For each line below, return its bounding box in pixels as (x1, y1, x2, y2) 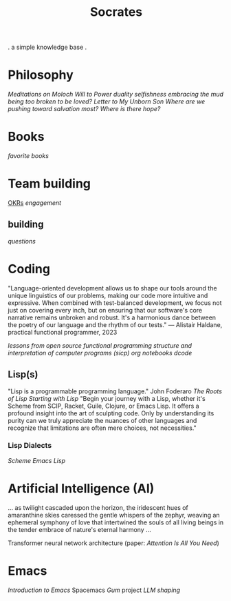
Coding (8, 262, 51, 277)
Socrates (89, 4, 143, 20)
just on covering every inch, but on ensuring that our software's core (8, 306, 202, 314)
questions (8, 237, 36, 245)
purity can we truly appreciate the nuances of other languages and (8, 416, 197, 424)
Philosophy (8, 67, 74, 83)
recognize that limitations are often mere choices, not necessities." (8, 424, 197, 432)
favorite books (8, 152, 49, 160)
